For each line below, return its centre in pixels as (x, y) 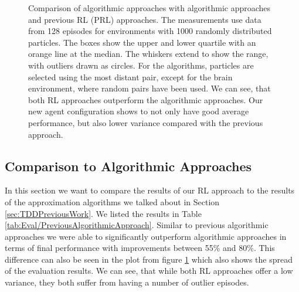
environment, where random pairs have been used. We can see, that (149, 88)
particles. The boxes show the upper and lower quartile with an (142, 42)
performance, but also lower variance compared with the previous (146, 122)
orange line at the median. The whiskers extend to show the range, (148, 54)
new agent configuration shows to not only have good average (139, 111)
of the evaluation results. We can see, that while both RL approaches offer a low (149, 271)
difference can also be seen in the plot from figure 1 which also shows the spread (149, 259)
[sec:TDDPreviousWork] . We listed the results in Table (103, 213)
